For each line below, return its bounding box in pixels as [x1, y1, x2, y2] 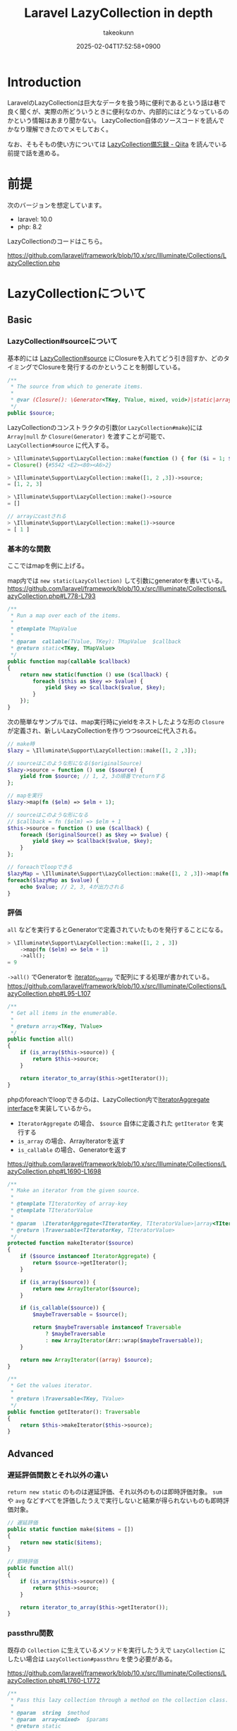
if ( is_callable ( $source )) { [20, 1305, 106, 1312]
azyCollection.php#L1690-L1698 [7, 1167, 102, 1175]
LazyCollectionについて [7, 285, 147, 301]
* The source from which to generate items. [10, 383, 143, 390]
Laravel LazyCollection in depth [24, 5, 213, 21]
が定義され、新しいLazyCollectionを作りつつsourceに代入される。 [7, 726, 201, 735]
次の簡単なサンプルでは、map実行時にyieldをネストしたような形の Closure [7, 717, 224, 726]
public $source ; [7, 409, 55, 417]
